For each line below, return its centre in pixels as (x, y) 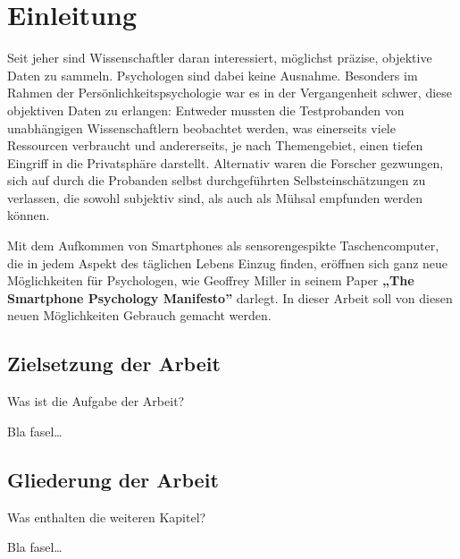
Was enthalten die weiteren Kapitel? (107, 517)
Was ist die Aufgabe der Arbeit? (96, 401)
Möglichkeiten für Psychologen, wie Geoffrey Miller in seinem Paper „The (211, 280)
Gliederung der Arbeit (113, 479)
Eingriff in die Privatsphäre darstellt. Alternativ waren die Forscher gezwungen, (226, 162)
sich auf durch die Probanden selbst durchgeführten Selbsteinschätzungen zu (217, 180)
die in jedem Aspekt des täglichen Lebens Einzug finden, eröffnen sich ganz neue (228, 263)
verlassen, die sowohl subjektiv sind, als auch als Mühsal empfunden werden (215, 197)
